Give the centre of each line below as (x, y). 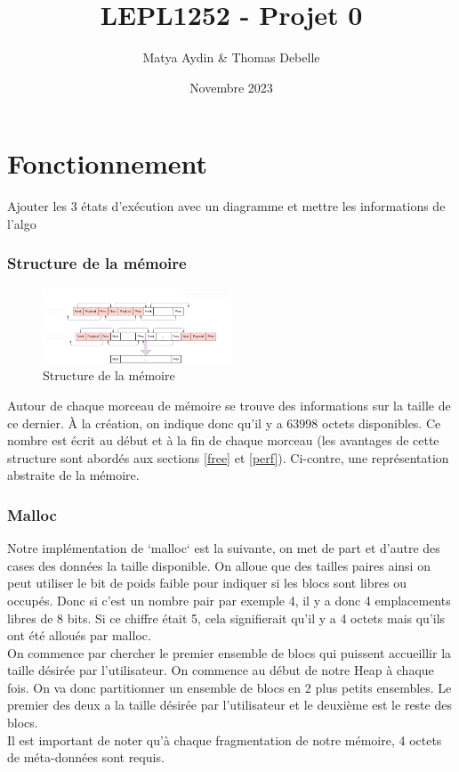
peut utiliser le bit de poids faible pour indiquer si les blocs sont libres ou (207, 583)
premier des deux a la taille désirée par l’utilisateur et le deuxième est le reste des (229, 705)
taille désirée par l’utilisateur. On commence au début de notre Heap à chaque (221, 670)
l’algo (22, 223)
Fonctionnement (108, 163)
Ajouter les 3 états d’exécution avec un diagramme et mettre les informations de (226, 206)
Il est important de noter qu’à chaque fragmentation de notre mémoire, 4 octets (225, 739)
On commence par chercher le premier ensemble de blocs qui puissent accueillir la (229, 652)
